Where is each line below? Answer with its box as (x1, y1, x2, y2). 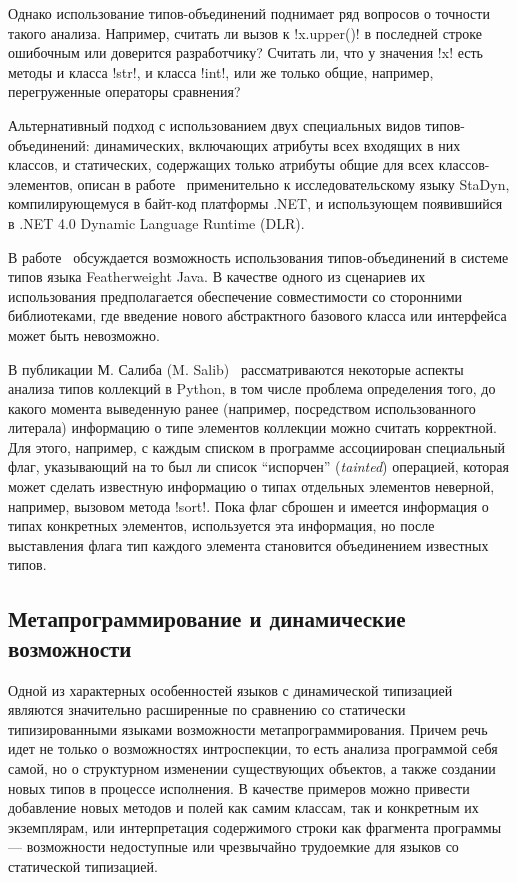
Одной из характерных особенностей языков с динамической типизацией (8, 679, 453, 700)
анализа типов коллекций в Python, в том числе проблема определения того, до (8, 378, 496, 399)
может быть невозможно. (8, 324, 160, 345)
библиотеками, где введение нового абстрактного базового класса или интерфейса (8, 305, 507, 326)
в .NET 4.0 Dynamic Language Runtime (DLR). (8, 212, 305, 233)
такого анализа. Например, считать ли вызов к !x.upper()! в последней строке (8, 22, 482, 43)
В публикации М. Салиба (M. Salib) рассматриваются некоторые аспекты (8, 358, 464, 379)
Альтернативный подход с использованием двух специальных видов (8, 114, 421, 135)
